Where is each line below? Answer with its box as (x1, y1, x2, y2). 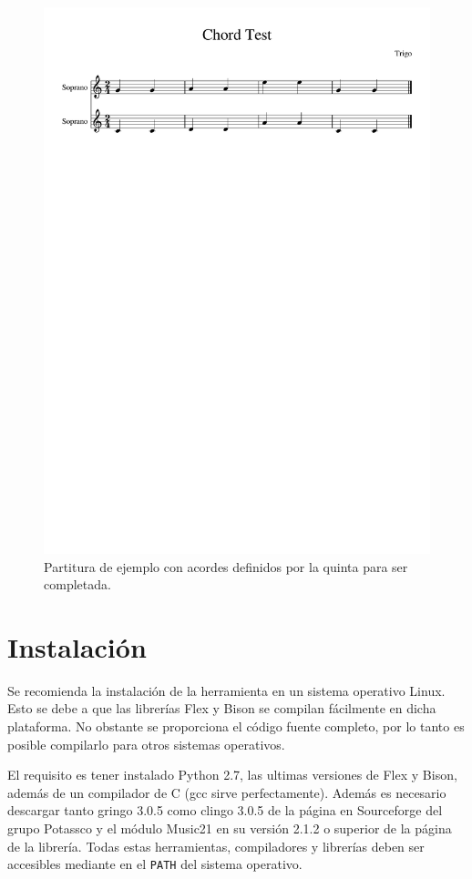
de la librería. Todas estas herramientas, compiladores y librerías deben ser (7, 836, 425, 855)
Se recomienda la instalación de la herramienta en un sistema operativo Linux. (7, 680, 446, 700)
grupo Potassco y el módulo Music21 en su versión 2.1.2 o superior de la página (7, 818, 452, 837)
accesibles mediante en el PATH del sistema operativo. (7, 854, 303, 874)
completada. (44, 575, 111, 594)
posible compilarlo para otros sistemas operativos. (7, 734, 285, 753)
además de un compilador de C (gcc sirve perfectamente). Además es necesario (7, 782, 446, 802)
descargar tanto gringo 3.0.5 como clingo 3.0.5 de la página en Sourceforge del (7, 801, 443, 820)
